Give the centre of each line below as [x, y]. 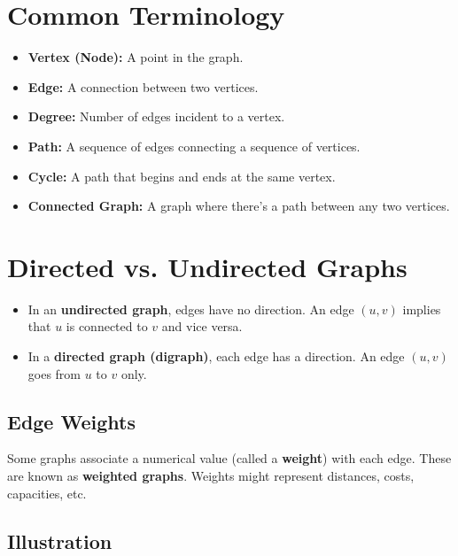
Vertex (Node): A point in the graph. [136, 57]
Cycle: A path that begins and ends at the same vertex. [182, 176]
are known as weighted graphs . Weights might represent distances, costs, [211, 475]
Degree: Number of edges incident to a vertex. [156, 116]
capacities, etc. [47, 493]
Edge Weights [71, 421]
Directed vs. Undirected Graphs [207, 266]
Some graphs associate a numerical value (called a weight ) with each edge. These [229, 458]
